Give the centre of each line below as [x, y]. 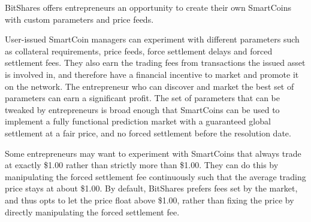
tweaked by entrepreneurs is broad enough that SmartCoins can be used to [142, 109]
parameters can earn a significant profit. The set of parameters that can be [143, 98]
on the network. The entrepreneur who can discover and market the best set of [150, 86]
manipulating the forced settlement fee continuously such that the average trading [155, 176]
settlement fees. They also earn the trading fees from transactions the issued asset [155, 63]
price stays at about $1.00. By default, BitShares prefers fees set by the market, [151, 188]
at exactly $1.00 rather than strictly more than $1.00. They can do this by [142, 165]
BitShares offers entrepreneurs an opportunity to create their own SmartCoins [148, 7]
